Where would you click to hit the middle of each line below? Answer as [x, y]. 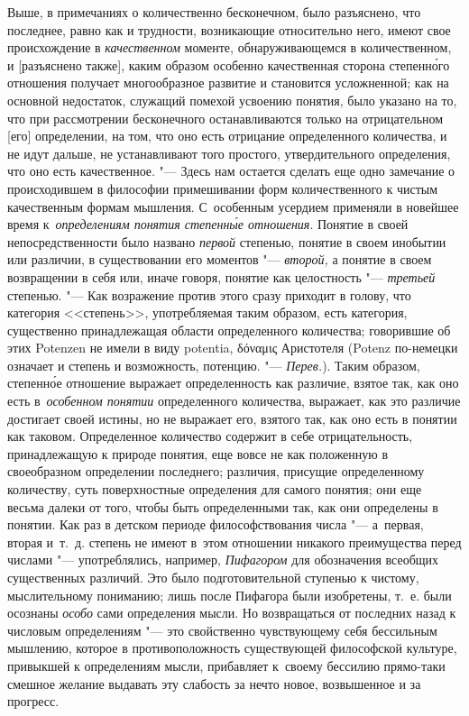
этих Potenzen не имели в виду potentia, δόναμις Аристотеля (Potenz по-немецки [233, 348]
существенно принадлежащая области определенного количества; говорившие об [229, 330]
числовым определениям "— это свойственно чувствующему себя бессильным [222, 630]
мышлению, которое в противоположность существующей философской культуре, [232, 648]
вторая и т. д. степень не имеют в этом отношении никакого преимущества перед [234, 542]
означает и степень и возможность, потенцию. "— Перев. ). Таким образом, [214, 365]
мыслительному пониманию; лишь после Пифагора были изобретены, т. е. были [230, 595]
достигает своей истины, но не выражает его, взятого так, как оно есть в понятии [232, 418]
